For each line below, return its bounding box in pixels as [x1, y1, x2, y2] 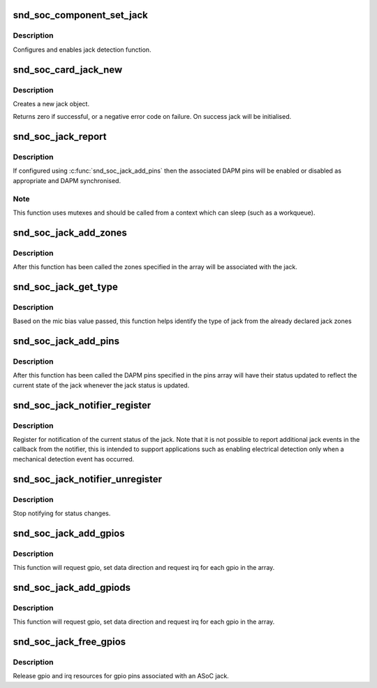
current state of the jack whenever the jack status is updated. [13, 381, 190, 389]
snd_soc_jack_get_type [13, 280, 118, 293]
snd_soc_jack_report [13, 131, 107, 143]
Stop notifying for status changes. [13, 509, 111, 517]
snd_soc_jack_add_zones [13, 227, 127, 238]
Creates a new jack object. [13, 99, 90, 108]
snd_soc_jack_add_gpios [13, 527, 125, 539]
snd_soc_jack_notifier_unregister [13, 473, 163, 485]
